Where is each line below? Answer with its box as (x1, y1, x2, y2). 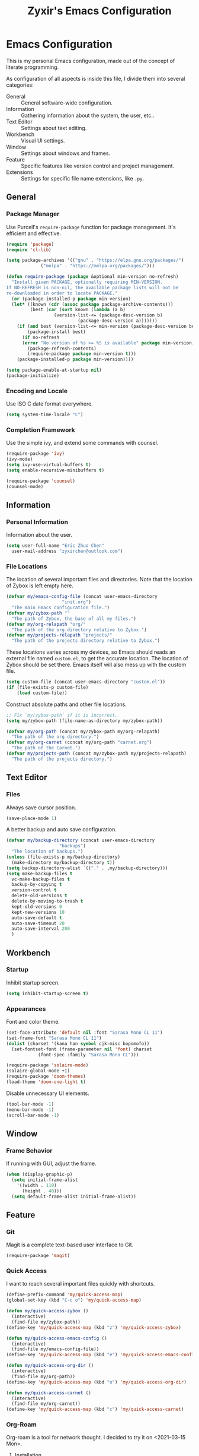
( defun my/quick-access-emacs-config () (6, 1335, 108, 1341)
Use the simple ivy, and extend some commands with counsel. (6, 439, 159, 447)
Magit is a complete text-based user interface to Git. (6, 1241, 134, 1248)
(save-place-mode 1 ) (6, 815, 57, 821)
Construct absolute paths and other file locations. (6, 701, 127, 708)
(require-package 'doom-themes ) (6, 1074, 86, 1080)
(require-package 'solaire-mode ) (6, 1062, 89, 1068)
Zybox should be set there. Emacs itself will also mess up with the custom (6, 661, 187, 669)
